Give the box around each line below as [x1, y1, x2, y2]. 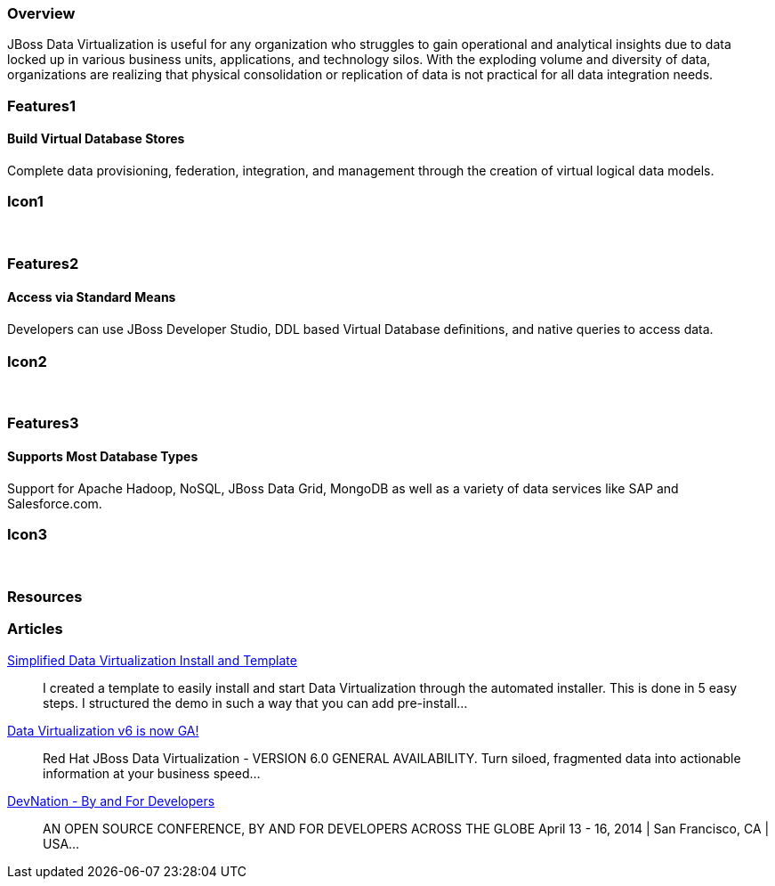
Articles [7, 620, 63, 638]
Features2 [7, 255, 79, 273]
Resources [7, 587, 83, 606]
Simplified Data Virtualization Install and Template [7, 652, 297, 668]
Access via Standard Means [7, 289, 176, 305]
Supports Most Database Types [7, 449, 198, 465]
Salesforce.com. [7, 495, 102, 511]
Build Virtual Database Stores [7, 131, 185, 147]
